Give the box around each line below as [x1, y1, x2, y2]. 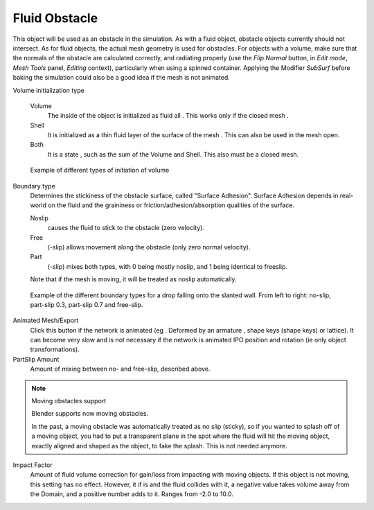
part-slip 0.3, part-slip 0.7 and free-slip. [30, 300, 143, 308]
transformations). [30, 345, 80, 353]
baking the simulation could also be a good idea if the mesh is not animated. [12, 73, 230, 82]
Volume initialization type [12, 86, 84, 94]
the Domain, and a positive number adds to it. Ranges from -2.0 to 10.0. [30, 490, 233, 498]
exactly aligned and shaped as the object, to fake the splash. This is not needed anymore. [31, 441, 287, 450]
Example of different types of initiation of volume [30, 166, 170, 175]
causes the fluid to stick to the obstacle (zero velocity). [47, 224, 204, 232]
